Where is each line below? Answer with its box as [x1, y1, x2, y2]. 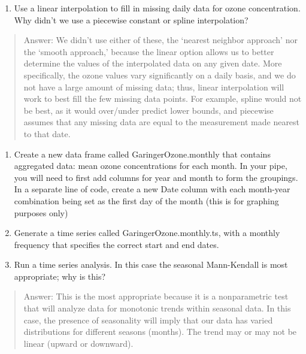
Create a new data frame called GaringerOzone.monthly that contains [14, 147, 271, 160]
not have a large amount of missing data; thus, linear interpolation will [23, 80, 284, 93]
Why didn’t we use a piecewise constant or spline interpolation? [14, 13, 249, 26]
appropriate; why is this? [14, 270, 106, 282]
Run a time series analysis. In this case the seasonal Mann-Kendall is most [14, 258, 288, 271]
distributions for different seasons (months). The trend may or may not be [23, 325, 297, 338]
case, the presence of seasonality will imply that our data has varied [23, 313, 273, 326]
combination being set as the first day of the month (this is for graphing [14, 194, 279, 207]
